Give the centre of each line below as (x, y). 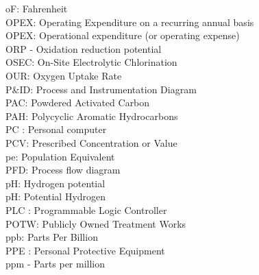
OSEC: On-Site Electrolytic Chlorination (91, 62)
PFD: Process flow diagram (63, 170)
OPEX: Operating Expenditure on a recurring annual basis (130, 22)
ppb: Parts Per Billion (52, 237)
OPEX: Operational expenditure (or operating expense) (123, 35)
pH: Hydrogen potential (56, 183)
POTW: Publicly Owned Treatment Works (96, 223)
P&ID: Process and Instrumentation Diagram (101, 89)
